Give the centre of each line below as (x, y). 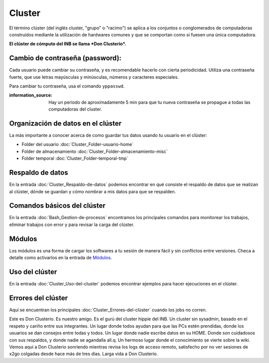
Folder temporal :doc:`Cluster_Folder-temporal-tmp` (75, 158)
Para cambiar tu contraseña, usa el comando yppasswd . (67, 86)
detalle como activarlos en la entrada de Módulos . (61, 258)
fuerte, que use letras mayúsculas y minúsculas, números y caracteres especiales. (94, 77)
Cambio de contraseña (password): (65, 58)
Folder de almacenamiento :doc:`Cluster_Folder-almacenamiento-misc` (95, 151)
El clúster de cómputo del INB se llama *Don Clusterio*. (68, 44)
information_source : (31, 95)
